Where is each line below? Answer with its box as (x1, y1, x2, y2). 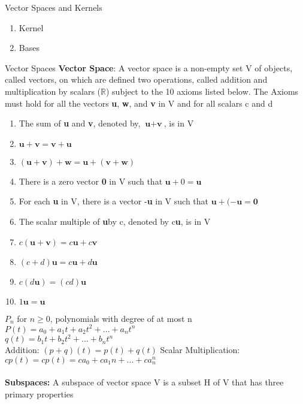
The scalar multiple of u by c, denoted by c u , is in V (19, 215, 211, 227)
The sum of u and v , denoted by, (19, 117, 141, 129)
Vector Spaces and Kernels (5, 1, 102, 13)
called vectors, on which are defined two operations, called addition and (5, 73, 268, 86)
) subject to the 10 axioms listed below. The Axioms (106, 85, 299, 97)
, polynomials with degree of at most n (50, 312, 192, 324)
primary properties (5, 387, 74, 400)
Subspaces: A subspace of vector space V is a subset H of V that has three (5, 376, 284, 388)
